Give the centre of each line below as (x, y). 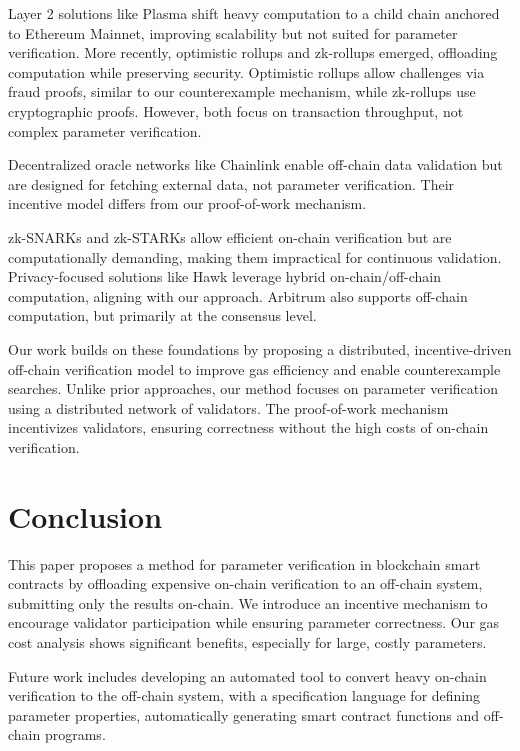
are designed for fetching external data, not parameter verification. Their (231, 183)
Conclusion (85, 515)
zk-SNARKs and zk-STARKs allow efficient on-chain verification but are (230, 236)
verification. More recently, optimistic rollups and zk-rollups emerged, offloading (253, 52)
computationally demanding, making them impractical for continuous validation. (255, 256)
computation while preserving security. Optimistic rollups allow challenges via (246, 71)
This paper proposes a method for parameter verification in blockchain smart (244, 563)
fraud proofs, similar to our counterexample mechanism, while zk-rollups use (242, 91)
